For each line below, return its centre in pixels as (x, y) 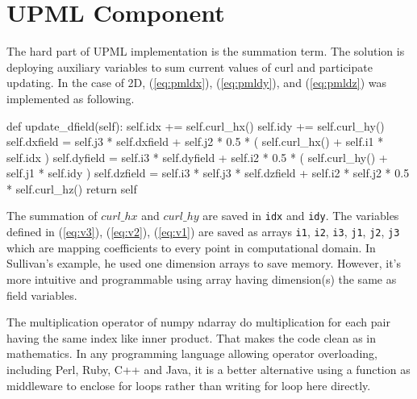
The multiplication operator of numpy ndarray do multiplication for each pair (198, 322)
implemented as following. (71, 98)
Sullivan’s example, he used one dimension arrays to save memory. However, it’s (204, 263)
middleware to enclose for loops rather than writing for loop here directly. (189, 385)
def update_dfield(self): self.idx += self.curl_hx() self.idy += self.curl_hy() (196, 125)
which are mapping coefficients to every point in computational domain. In (191, 247)
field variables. (42, 295)
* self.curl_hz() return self (72, 188)
